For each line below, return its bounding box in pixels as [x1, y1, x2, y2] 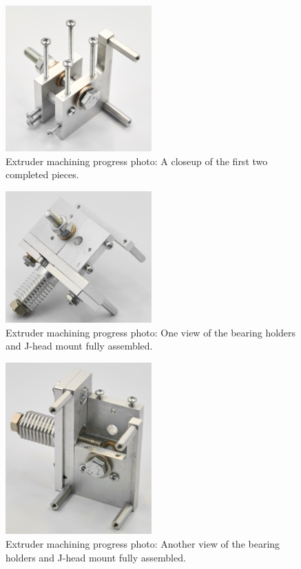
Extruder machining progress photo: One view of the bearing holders [6, 325, 296, 339]
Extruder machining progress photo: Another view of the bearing [6, 536, 280, 550]
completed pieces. [6, 167, 79, 182]
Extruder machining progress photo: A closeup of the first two [6, 153, 268, 168]
